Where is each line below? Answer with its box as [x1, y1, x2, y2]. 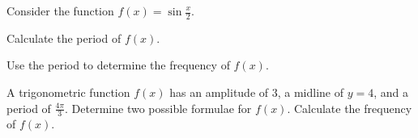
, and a [373, 84, 408, 101]
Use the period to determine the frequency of [6, 56, 230, 73]
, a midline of [277, 84, 344, 101]
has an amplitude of [169, 84, 269, 101]
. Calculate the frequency [287, 99, 412, 116]
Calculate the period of [6, 29, 122, 46]
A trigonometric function [6, 84, 130, 101]
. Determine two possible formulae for [65, 99, 252, 116]
